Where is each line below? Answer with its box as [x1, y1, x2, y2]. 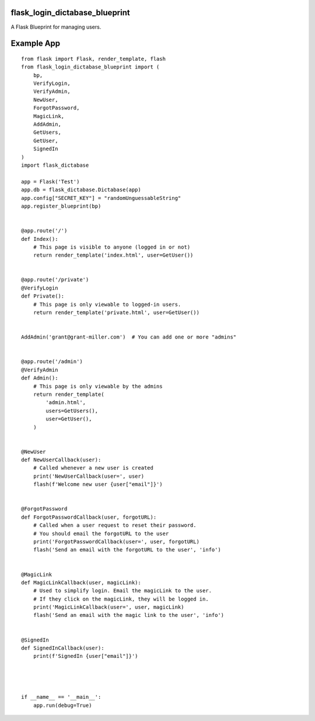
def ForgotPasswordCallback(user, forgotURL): [21, 513, 157, 520]
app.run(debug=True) [33, 702, 92, 709]
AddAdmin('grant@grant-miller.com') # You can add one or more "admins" [21, 334, 237, 340]
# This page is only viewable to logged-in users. [33, 301, 181, 308]
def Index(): [21, 236, 58, 242]
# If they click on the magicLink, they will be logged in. [33, 595, 209, 602]
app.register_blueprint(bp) [21, 202, 101, 209]
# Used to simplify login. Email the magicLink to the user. [33, 588, 212, 594]
